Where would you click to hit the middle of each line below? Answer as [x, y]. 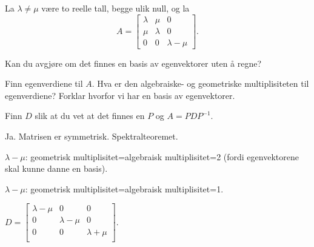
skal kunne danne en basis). [56, 168]
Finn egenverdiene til [44, 83]
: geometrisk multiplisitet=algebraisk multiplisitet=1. [124, 188]
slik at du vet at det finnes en [90, 116]
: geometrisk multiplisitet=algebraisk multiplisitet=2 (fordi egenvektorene [162, 156]
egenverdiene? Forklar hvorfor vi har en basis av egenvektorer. [120, 95]
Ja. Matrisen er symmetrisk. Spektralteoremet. [92, 136]
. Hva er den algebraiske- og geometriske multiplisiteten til [200, 83]
